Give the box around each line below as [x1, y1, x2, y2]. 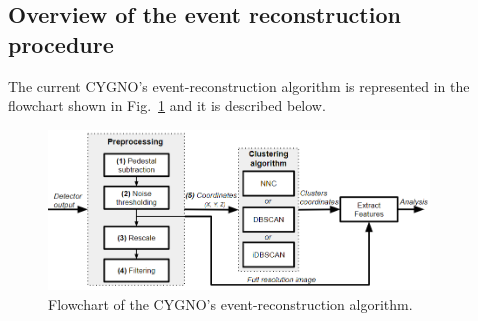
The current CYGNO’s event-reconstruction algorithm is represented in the [8, 75, 470, 96]
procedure [8, 28, 114, 59]
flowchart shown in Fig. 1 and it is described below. [8, 95, 326, 116]
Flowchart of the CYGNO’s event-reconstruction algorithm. [48, 293, 413, 314]
